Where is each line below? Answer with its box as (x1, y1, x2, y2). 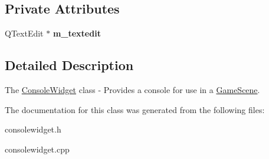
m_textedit (53, 27, 101, 39)
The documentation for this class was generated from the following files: (5, 103, 265, 115)
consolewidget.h (5, 123, 61, 135)
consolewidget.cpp (5, 143, 70, 155)
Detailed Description (5, 56, 134, 74)
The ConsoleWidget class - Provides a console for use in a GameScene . (5, 84, 260, 95)
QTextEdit (5, 27, 44, 39)
